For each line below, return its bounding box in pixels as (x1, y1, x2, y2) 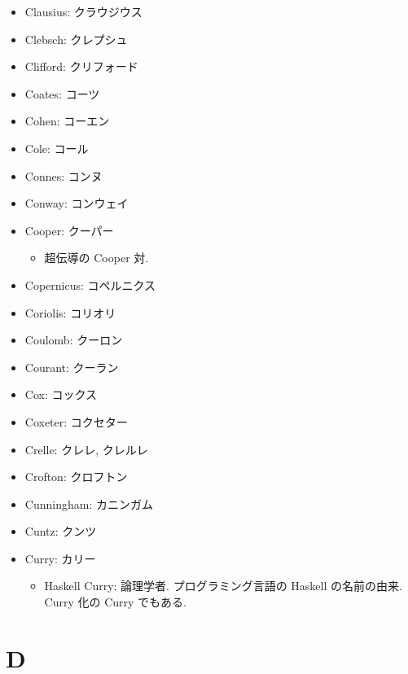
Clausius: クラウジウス (24, 3, 143, 20)
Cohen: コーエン (24, 112, 110, 129)
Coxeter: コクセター (24, 413, 128, 430)
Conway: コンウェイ (24, 195, 129, 212)
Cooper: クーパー (24, 221, 114, 239)
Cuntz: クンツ (24, 523, 97, 540)
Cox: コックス (24, 386, 98, 403)
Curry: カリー (24, 549, 96, 567)
